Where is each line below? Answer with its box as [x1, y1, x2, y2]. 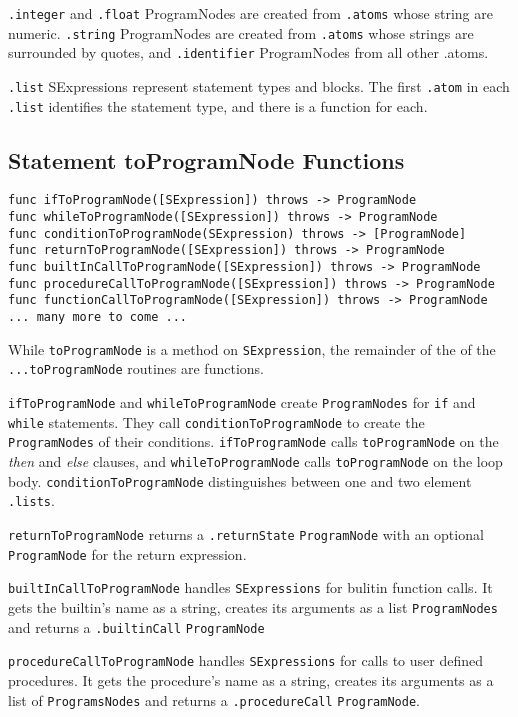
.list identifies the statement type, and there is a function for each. [8, 95, 428, 116]
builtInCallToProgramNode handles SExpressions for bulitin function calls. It [8, 577, 493, 598]
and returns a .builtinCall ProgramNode [8, 616, 265, 637]
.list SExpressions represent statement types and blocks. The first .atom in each [8, 75, 510, 96]
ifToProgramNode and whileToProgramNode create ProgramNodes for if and [8, 392, 476, 413]
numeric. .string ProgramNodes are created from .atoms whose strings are [8, 22, 474, 43]
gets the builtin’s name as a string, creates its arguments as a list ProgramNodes [8, 596, 498, 617]
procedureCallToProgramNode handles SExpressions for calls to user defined [8, 650, 483, 671]
